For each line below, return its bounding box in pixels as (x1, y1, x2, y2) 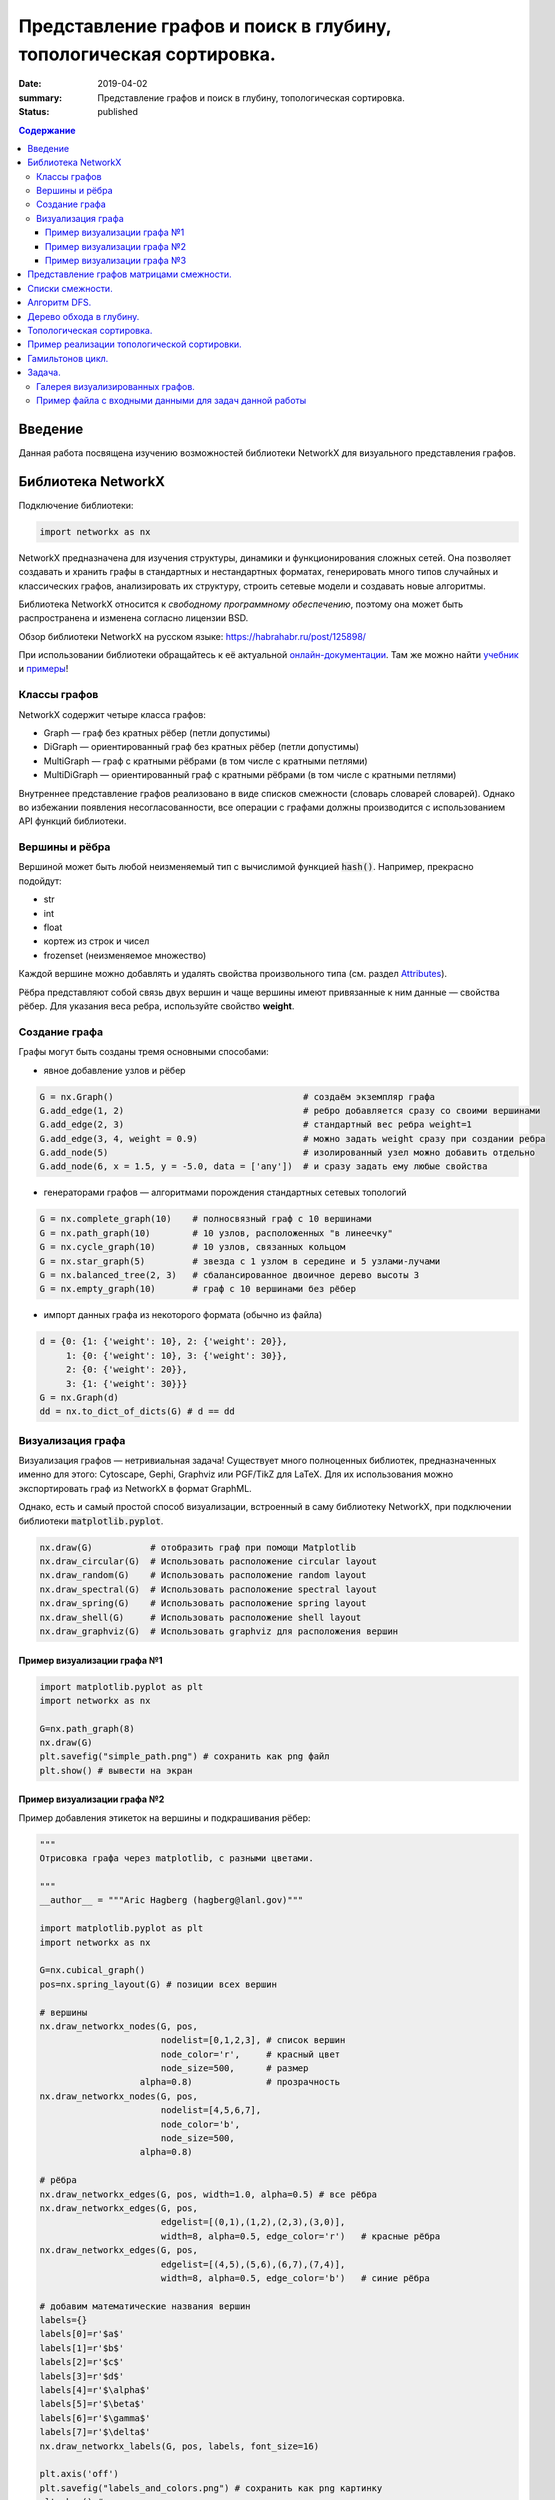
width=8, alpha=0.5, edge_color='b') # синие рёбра (160, 2272, 430, 2284)
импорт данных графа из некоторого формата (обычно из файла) (43, 1309, 323, 1321)
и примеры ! (18, 663, 69, 675)
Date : (18, 78, 42, 90)
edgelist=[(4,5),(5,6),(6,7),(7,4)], (160, 2258, 346, 2270)
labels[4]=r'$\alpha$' (39, 2385, 151, 2396)
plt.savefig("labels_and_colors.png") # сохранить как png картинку (39, 2482, 383, 2494)
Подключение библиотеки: (18, 499, 134, 511)
